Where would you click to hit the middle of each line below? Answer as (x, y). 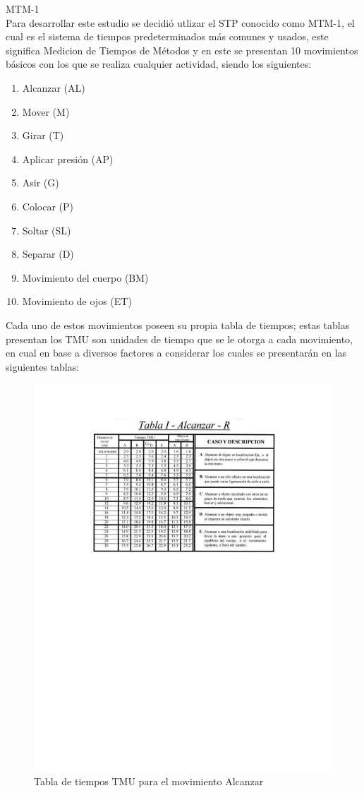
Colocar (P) (48, 206)
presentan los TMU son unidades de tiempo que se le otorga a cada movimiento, (179, 339)
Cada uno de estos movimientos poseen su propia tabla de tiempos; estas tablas (178, 324)
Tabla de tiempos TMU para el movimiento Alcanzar (149, 781)
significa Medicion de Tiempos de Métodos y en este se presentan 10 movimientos (182, 50)
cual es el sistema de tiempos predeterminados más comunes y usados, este (167, 36)
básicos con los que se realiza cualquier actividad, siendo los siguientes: (159, 64)
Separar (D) (48, 254)
